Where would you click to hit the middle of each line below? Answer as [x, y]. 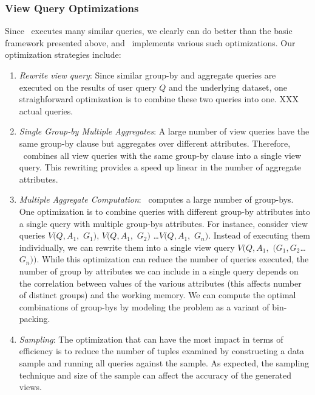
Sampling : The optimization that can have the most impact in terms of [151, 339]
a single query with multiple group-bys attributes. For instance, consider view [164, 223]
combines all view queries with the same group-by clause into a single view [162, 155]
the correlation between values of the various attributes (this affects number [160, 283]
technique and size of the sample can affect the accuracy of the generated [155, 375]
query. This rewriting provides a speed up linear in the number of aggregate [160, 167]
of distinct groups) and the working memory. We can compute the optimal [157, 295]
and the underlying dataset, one [228, 87]
